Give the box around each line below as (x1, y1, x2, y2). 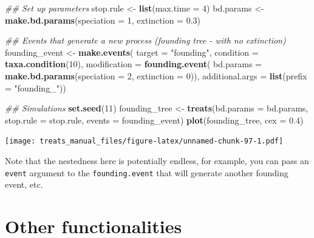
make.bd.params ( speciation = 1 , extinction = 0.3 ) (5, 13, 200, 26)
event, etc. (5, 178, 43, 191)
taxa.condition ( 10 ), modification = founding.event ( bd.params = (5, 58, 262, 70)
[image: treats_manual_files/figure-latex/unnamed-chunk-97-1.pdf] (5, 137, 284, 146)
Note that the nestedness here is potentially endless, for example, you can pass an (5, 154, 309, 167)
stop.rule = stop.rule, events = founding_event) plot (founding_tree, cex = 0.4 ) (5, 113, 304, 126)
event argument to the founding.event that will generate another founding (5, 166, 288, 179)
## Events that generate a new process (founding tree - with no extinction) (5, 34, 286, 47)
